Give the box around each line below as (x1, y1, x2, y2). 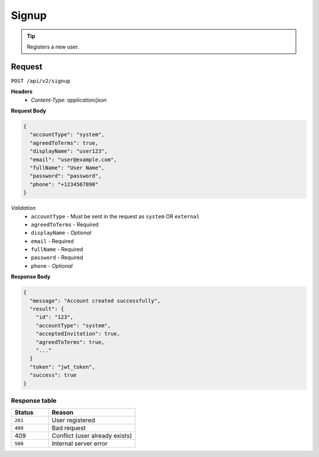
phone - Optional (31, 262, 73, 269)
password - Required (31, 254, 83, 261)
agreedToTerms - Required (31, 221, 99, 228)
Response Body (11, 273, 51, 280)
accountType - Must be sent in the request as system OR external (31, 213, 200, 220)
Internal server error (51, 439, 108, 448)
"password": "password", (30, 173, 102, 180)
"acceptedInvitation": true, (35, 330, 121, 337)
